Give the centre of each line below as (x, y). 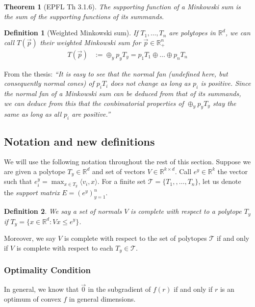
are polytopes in (192, 33)
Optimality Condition (47, 269)
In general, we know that (41, 289)
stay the (224, 103)
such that (18, 181)
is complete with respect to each (65, 247)
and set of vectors (118, 171)
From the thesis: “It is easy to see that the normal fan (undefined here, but (116, 73)
